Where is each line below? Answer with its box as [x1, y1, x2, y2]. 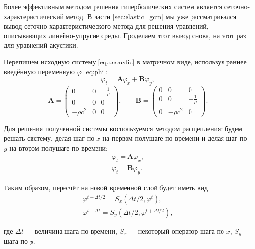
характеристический [4, 11, 64, 21]
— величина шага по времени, [26, 225, 117, 236]
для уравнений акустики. [4, 40, 78, 50]
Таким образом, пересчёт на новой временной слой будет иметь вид [4, 182, 208, 192]
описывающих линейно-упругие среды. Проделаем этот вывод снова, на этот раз [4, 30, 246, 40]
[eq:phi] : [84, 66, 108, 76]
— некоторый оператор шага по [129, 225, 224, 236]
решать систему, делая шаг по [4, 133, 95, 143]
